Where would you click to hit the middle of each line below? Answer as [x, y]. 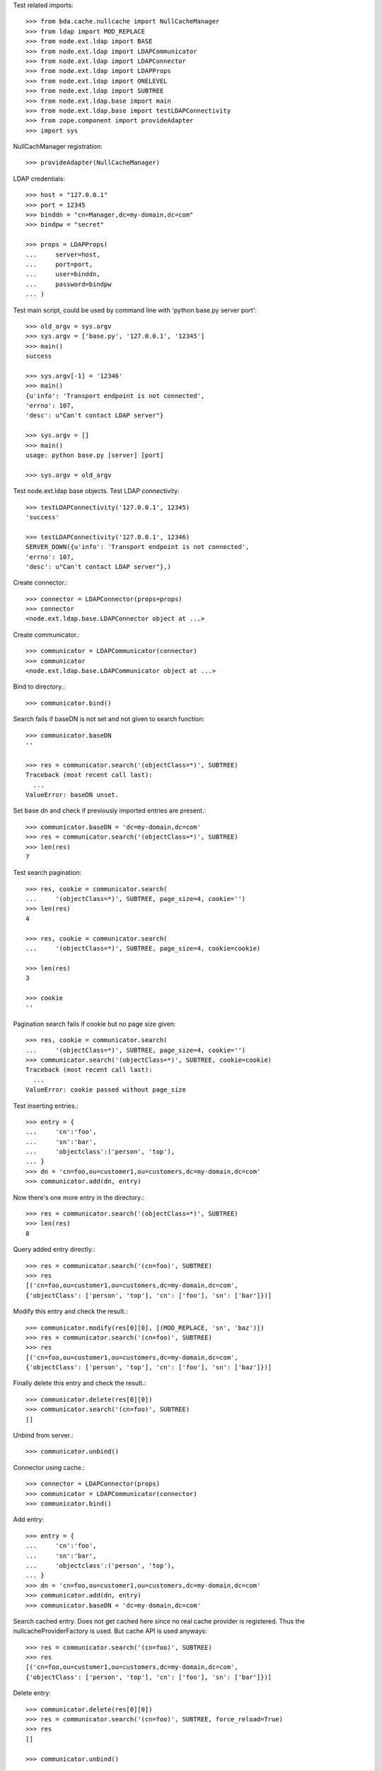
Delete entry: [32, 1693]
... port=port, [59, 264]
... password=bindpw [69, 284]
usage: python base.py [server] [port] [95, 456]
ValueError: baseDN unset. [73, 794]
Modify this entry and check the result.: [70, 1311]
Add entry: [29, 1520]
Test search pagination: [47, 873]
